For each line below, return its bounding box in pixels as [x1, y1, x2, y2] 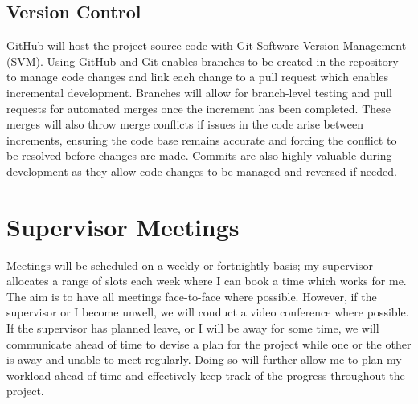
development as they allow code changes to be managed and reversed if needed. [6, 162, 397, 179]
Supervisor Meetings [6, 210, 240, 243]
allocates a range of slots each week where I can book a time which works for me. [6, 272, 407, 289]
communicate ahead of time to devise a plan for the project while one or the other [6, 335, 412, 352]
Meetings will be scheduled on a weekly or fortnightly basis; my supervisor [6, 256, 374, 273]
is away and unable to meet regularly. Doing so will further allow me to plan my [6, 351, 402, 368]
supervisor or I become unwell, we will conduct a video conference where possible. [6, 304, 409, 320]
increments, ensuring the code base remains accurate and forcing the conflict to [6, 131, 397, 148]
